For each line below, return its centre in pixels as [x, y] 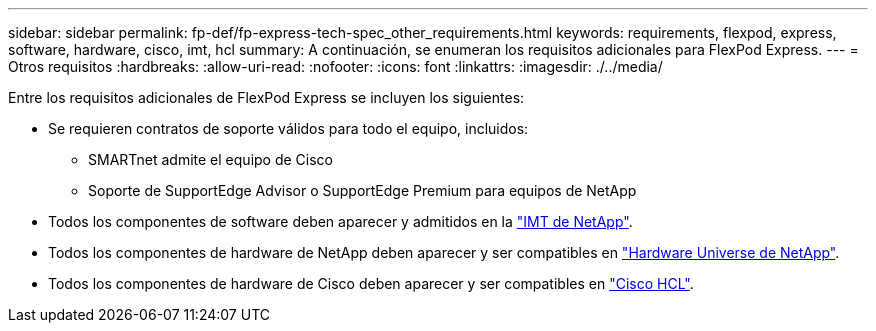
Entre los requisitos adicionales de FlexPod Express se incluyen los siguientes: [266, 97]
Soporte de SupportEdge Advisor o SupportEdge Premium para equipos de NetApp [362, 190]
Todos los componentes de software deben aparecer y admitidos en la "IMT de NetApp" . [340, 221]
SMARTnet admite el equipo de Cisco [210, 159]
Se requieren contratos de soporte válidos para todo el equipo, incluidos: [288, 128]
